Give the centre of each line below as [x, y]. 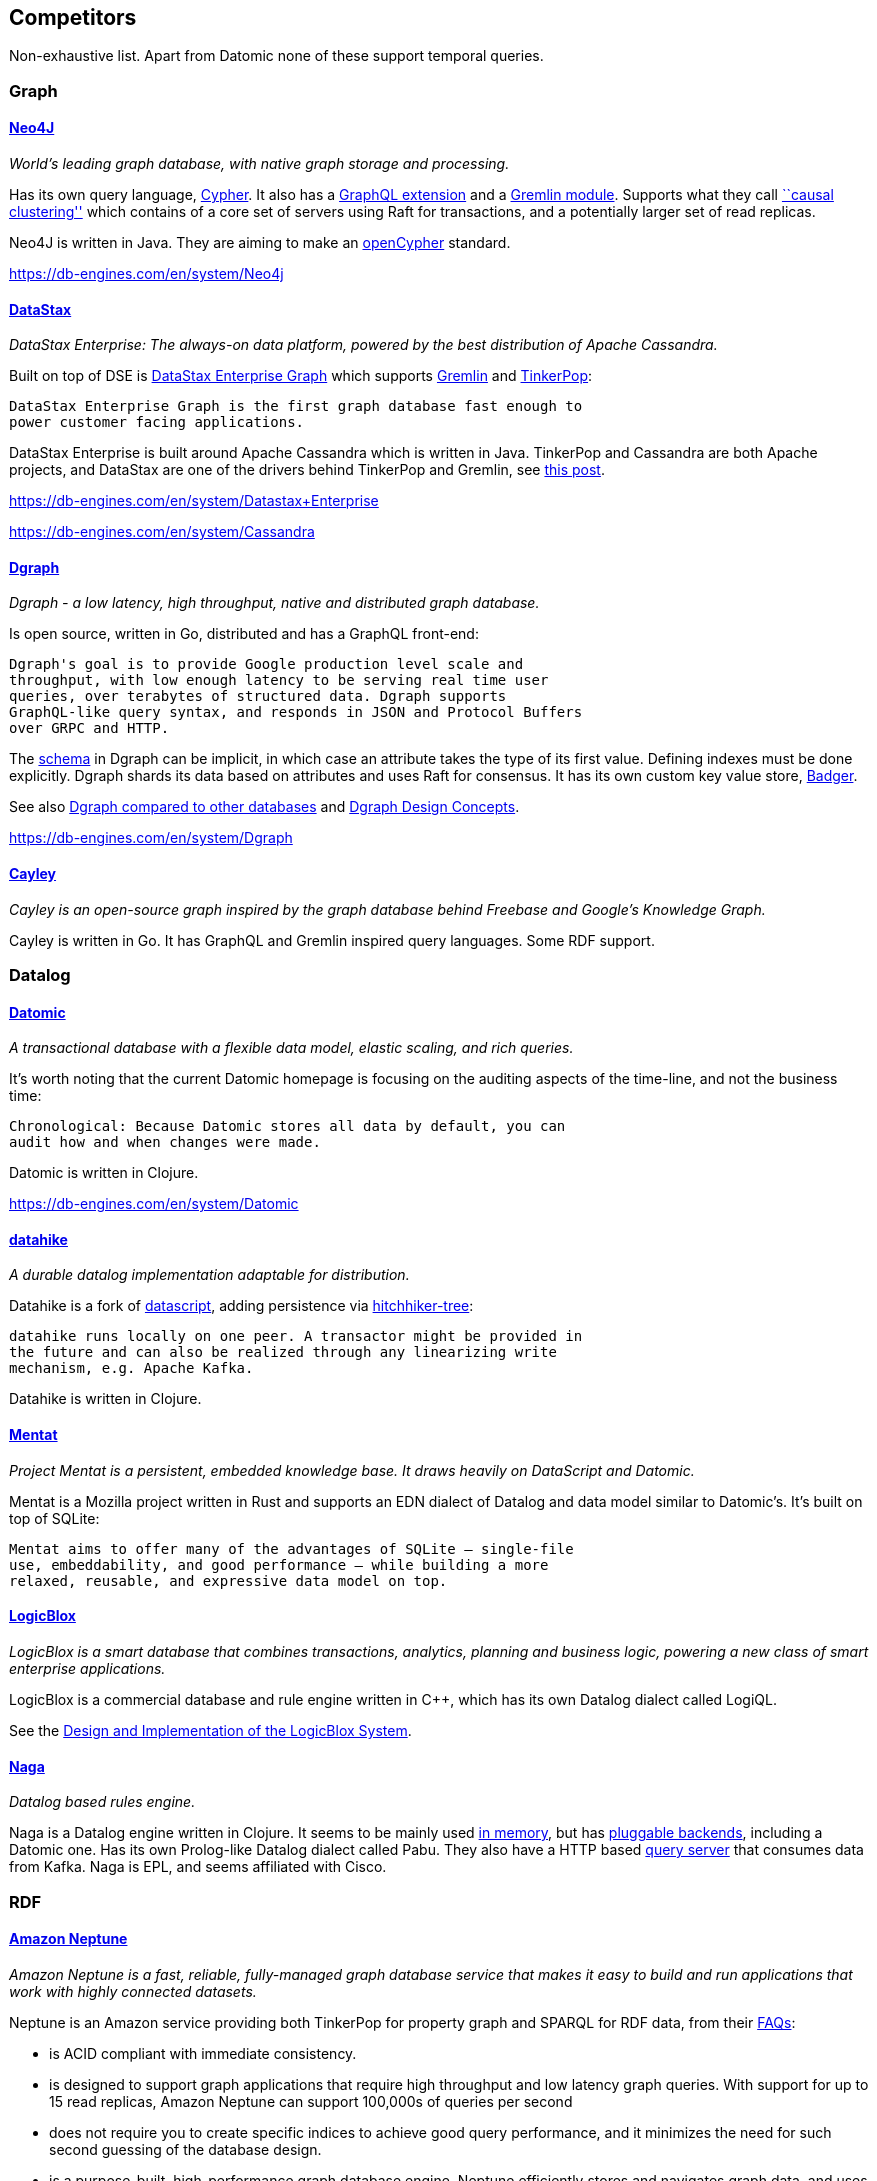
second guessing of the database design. [185, 2149]
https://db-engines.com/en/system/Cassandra [162, 532]
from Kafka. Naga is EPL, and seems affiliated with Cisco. [198, 1867]
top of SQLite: [54, 1518]
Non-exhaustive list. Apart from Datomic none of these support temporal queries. [276, 56]
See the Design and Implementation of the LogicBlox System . [210, 1730]
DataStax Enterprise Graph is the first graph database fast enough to [296, 406]
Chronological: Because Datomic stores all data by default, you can [287, 1126]
